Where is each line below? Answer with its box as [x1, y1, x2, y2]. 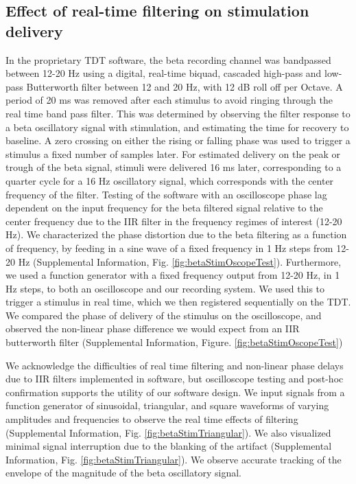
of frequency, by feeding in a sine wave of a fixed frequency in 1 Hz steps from [5, 240, 333, 255]
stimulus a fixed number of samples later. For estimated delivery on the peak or [5, 146, 341, 161]
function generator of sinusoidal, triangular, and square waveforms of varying [5, 398, 329, 413]
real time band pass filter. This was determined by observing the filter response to [5, 106, 351, 120]
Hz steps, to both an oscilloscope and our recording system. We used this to [5, 281, 325, 295]
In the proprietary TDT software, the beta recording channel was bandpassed [5, 52, 331, 67]
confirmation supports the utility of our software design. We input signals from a [5, 384, 345, 399]
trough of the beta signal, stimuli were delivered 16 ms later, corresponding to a [5, 160, 342, 174]
